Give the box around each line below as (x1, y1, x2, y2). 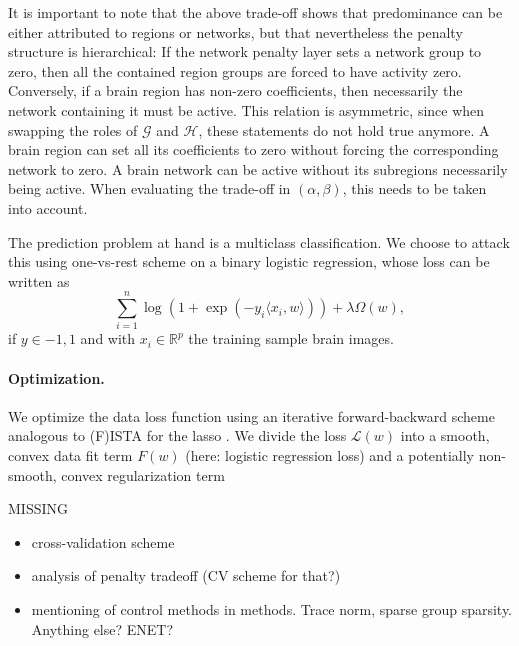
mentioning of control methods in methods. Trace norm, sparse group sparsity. (31, 598, 513, 619)
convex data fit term (8, 445, 133, 466)
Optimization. (8, 367, 105, 388)
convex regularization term (61, 464, 225, 485)
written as (8, 270, 70, 291)
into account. (8, 197, 88, 218)
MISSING (8, 498, 69, 519)
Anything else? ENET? (31, 618, 174, 639)
